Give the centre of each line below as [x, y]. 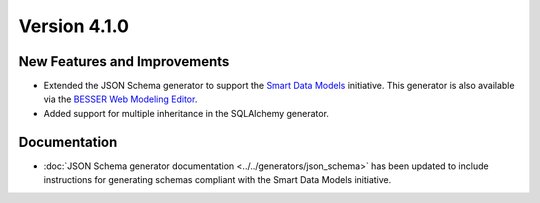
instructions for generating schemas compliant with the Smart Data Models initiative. [217, 180]
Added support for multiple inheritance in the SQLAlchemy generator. [186, 113]
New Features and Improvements [124, 61]
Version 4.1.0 [74, 26]
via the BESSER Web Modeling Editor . [120, 99]
